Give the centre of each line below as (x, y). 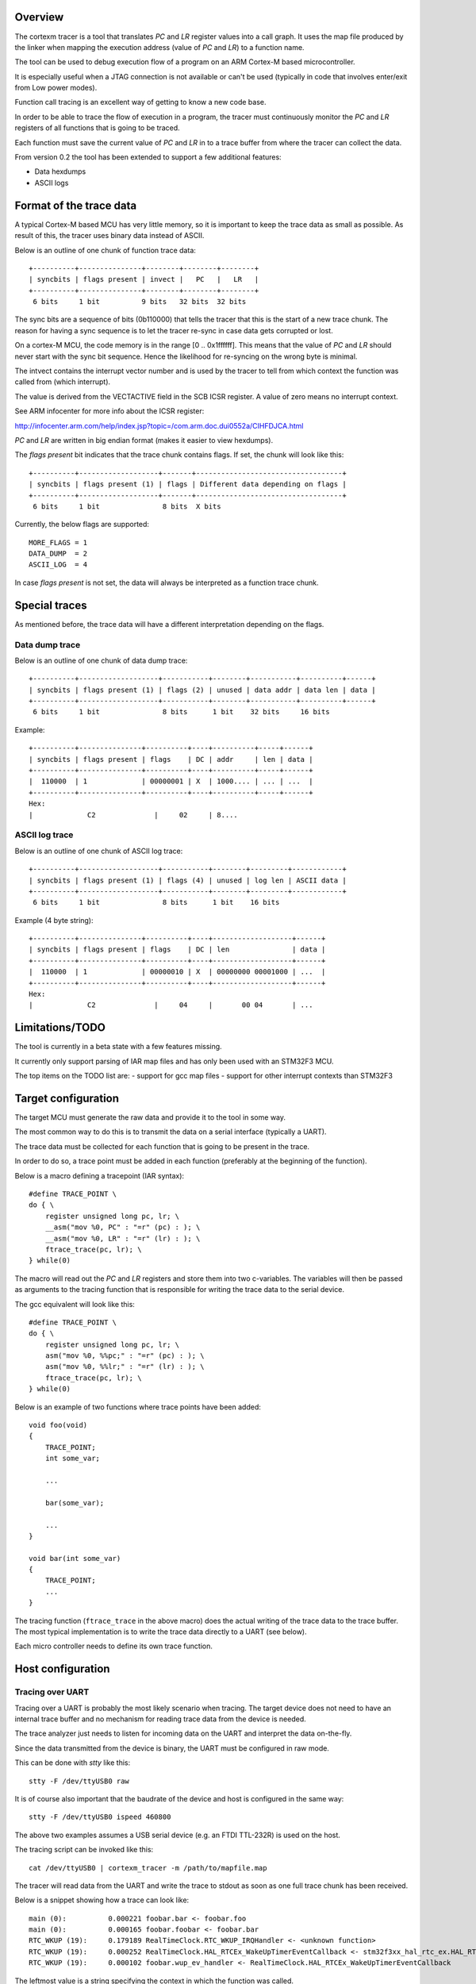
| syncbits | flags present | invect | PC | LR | (144, 279)
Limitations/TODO (60, 1028)
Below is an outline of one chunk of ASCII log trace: (99, 851)
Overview (39, 17)
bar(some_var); (75, 1503)
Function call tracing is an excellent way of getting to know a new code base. (140, 102)
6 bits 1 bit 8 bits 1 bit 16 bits (156, 902)
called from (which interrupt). (63, 382)
